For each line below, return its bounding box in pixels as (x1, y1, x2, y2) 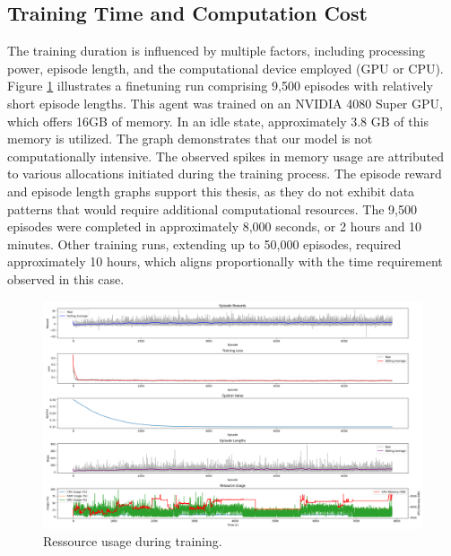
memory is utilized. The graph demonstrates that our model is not (7, 129, 373, 148)
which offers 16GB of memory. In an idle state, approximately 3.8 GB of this (7, 111, 429, 130)
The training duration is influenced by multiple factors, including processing (7, 41, 426, 60)
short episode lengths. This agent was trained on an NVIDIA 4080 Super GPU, (7, 93, 443, 112)
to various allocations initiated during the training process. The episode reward (7, 164, 442, 183)
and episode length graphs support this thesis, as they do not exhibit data (7, 181, 415, 200)
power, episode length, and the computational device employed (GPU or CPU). (7, 58, 444, 77)
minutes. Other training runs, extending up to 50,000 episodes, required (7, 234, 402, 253)
